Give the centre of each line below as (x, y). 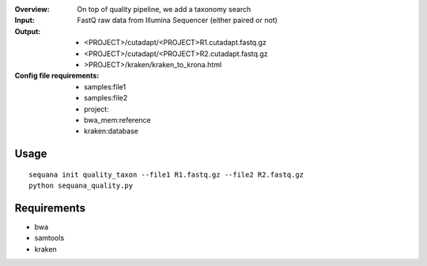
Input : (25, 21)
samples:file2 (106, 98)
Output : (28, 31)
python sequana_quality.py (81, 186)
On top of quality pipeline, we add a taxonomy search (164, 9)
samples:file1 (105, 86)
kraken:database (111, 131)
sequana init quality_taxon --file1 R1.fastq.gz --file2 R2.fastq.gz (166, 175)
